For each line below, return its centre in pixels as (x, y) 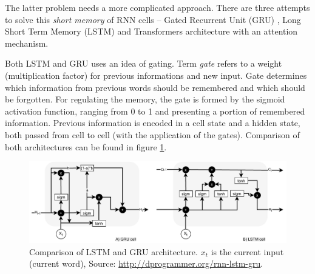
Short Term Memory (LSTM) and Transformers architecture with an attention (151, 31)
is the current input (247, 251)
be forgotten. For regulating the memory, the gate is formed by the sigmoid (145, 99)
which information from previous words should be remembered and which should (155, 87)
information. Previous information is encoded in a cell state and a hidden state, (153, 123)
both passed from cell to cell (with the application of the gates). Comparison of (152, 134)
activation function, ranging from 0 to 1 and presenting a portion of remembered (155, 111)
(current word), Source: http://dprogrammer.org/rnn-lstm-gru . (146, 263)
